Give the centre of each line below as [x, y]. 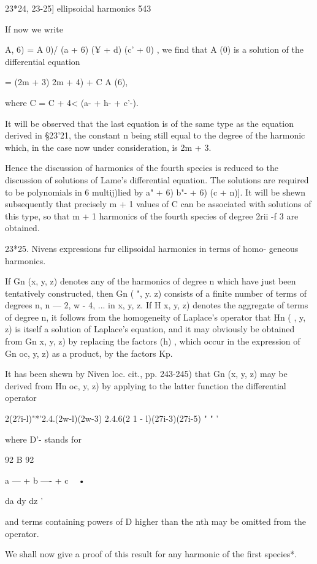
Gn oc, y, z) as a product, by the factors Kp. [89, 353]
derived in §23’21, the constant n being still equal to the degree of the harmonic [155, 135]
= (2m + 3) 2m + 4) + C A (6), [67, 82]
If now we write [34, 29]
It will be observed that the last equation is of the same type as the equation [149, 123]
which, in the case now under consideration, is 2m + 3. [108, 147]
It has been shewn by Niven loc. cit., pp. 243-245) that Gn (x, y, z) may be [146, 374]
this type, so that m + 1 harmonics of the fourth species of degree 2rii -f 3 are [152, 215]
